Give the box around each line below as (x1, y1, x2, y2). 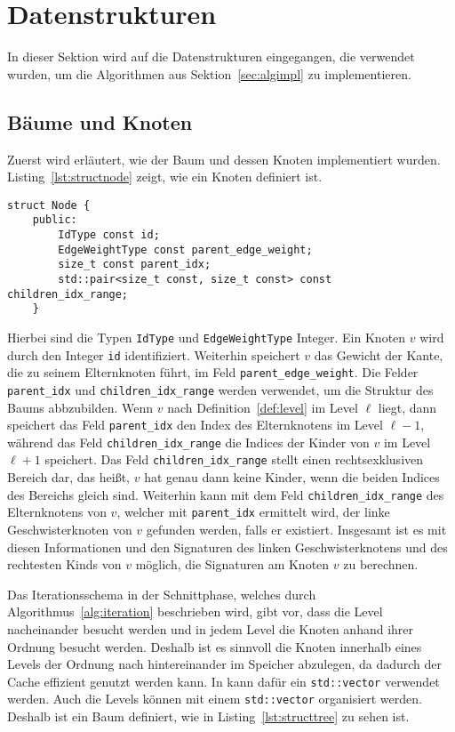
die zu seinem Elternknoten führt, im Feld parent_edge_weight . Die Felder (7, 363, 419, 382)
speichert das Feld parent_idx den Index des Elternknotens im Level (7, 415, 383, 434)
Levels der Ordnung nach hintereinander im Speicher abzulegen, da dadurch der (7, 655, 443, 673)
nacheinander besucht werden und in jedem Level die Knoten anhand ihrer (7, 620, 414, 639)
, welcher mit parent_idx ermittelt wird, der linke (116, 503, 390, 521)
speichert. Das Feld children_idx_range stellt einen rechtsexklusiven (44, 450, 424, 469)
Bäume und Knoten (7, 108, 193, 135)
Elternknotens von (7, 503, 107, 521)
